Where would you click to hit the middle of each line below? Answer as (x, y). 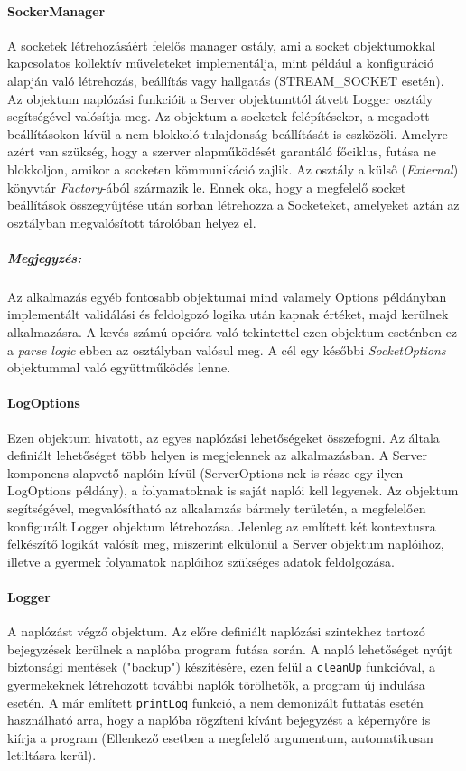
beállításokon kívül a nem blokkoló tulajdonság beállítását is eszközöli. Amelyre (228, 133)
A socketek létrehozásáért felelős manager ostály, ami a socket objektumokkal (222, 45)
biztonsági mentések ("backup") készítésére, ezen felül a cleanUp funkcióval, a (221, 667)
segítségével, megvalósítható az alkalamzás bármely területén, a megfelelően (217, 508)
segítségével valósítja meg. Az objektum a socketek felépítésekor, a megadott (219, 116)
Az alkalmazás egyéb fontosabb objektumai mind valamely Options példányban (227, 296)
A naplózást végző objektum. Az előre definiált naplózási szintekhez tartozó (216, 631)
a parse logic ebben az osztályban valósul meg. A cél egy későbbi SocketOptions (227, 349)
